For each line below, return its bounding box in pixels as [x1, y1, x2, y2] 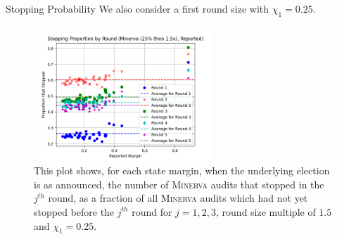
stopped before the [34, 204, 115, 219]
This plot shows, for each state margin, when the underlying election [34, 163, 330, 178]
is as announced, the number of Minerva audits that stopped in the [34, 176, 324, 191]
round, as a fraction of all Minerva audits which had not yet [48, 190, 308, 205]
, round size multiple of [216, 204, 316, 219]
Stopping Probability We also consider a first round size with [6, 1, 269, 15]
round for [132, 204, 172, 219]
